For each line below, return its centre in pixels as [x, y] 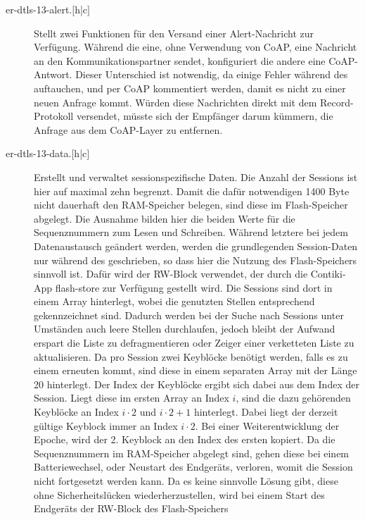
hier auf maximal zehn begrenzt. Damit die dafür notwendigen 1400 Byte [192, 191]
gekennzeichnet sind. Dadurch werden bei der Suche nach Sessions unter [189, 315]
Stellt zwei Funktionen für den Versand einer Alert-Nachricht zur [174, 33]
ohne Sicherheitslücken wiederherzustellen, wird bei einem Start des [179, 494]
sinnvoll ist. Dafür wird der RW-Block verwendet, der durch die [171, 274]
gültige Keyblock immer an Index [106, 425]
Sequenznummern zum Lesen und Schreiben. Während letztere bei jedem [191, 232]
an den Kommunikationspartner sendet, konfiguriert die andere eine [180, 60]
